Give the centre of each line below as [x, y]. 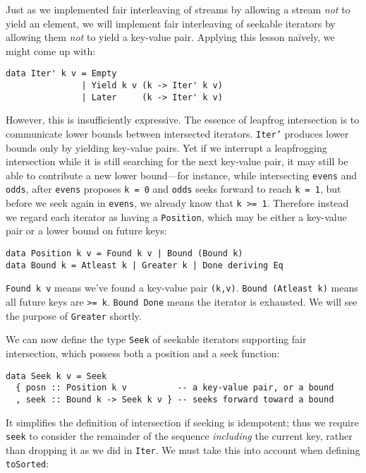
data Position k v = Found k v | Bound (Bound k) [124, 253]
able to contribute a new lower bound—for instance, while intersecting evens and [182, 175]
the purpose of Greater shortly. [74, 315]
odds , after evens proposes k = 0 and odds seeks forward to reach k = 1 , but [173, 189]
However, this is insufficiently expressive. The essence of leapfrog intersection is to [183, 120]
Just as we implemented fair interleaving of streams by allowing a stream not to [178, 9]
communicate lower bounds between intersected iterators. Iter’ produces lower [177, 133]
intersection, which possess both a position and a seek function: [143, 353]
